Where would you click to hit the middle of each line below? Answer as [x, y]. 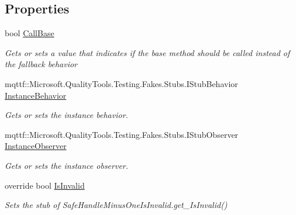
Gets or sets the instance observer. [67, 165]
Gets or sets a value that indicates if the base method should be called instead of [147, 52]
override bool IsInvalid [45, 185]
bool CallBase [30, 33]
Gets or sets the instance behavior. [66, 115]
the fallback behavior [41, 64]
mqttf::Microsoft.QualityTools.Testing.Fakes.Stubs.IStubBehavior [121, 83]
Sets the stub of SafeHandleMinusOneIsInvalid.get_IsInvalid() [116, 205]
